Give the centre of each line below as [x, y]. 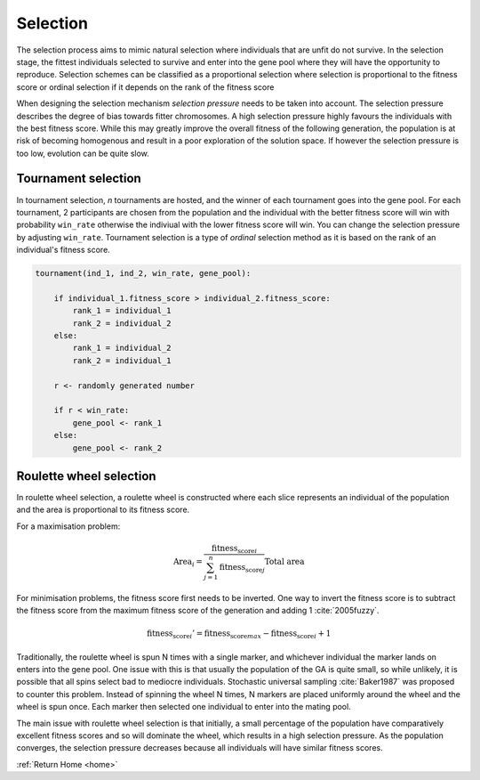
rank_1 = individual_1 [122, 311]
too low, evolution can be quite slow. [83, 153]
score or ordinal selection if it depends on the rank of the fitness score [145, 87]
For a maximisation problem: [68, 526]
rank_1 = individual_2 [122, 348]
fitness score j [242, 568]
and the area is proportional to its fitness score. [103, 510]
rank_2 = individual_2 [122, 323]
